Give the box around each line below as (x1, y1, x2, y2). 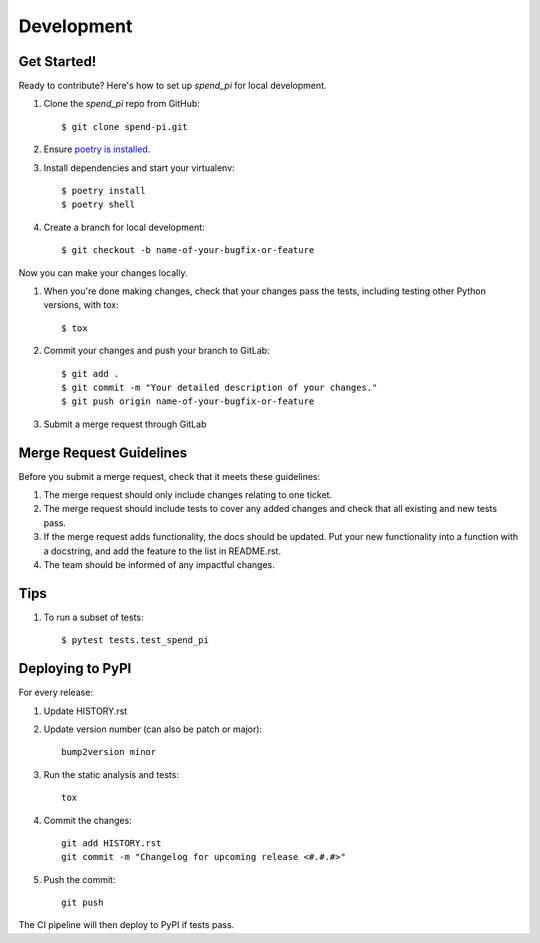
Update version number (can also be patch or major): (43, 723, 263, 735)
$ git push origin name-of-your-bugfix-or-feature (61, 396, 315, 407)
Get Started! (18, 53, 97, 70)
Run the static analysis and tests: (43, 768, 180, 780)
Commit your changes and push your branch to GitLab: (43, 345, 270, 357)
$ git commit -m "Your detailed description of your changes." (61, 381, 378, 393)
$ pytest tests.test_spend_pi (61, 635, 210, 646)
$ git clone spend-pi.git (61, 121, 189, 132)
